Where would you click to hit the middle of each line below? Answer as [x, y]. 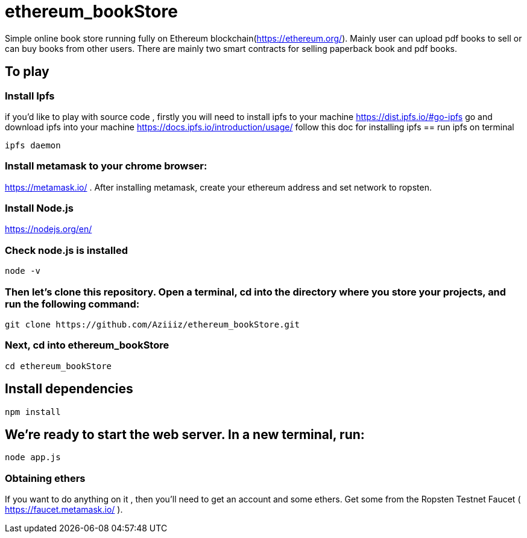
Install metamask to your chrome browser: [106, 166]
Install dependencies [69, 389]
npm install [33, 412]
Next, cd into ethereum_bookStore [87, 345]
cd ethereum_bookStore [58, 366]
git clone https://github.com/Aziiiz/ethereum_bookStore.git [152, 324]
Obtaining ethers [45, 478]
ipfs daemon [33, 145]
